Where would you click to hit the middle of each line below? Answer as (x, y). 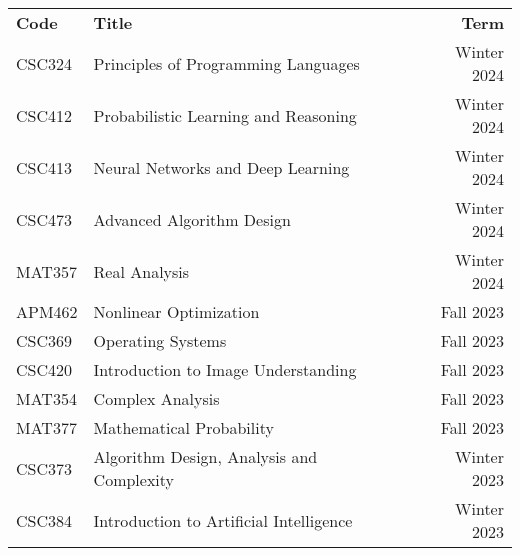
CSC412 (44, 115)
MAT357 (46, 271)
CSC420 (44, 369)
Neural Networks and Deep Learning (221, 167)
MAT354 (46, 398)
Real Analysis (141, 271)
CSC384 (44, 520)
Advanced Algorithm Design (192, 219)
